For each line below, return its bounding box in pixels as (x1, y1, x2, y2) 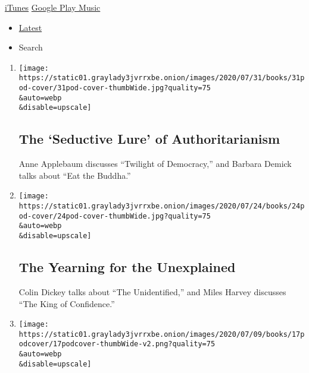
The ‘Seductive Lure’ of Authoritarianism (18, 129, 280, 148)
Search (18, 41, 43, 53)
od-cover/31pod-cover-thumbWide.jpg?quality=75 (18, 84, 211, 93)
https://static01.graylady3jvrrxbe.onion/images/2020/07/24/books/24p (18, 202, 305, 211)
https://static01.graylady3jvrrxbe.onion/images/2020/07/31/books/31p (18, 74, 305, 83)
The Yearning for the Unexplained (18, 258, 236, 276)
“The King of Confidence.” (18, 297, 115, 309)
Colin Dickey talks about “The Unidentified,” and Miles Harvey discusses (18, 285, 286, 298)
